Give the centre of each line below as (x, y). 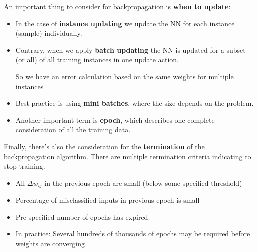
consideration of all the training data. (73, 130)
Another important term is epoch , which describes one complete (115, 120)
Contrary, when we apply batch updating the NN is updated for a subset (130, 50)
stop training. (25, 166)
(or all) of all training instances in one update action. (97, 60)
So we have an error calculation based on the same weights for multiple (125, 76)
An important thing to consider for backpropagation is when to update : (117, 6)
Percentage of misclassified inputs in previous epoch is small (108, 200)
